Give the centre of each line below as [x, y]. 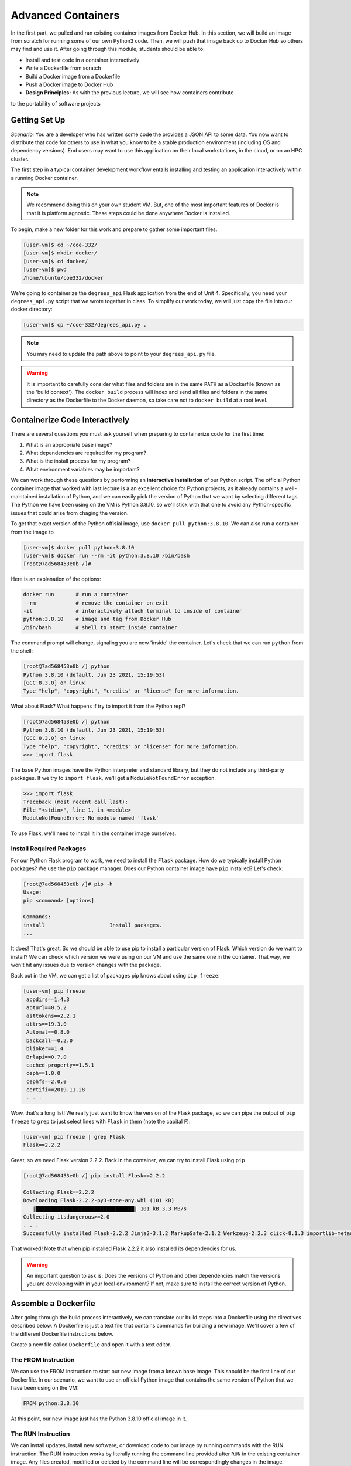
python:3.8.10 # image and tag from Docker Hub [97, 619]
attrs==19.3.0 [47, 1024]
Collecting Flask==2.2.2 [59, 1192]
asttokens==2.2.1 [51, 1016]
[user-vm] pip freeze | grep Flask [74, 1137]
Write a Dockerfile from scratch [63, 68]
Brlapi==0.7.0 [47, 1057]
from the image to [32, 532]
